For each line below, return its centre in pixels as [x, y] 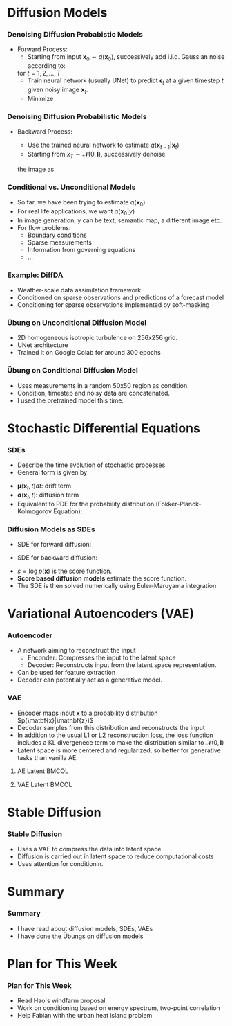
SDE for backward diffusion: [57, 557]
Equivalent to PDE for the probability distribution [86, 504]
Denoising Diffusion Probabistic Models [75, 35]
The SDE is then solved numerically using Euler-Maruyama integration [117, 585]
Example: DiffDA [35, 275]
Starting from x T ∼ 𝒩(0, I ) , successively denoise [96, 155]
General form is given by [52, 472]
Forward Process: [42, 49]
